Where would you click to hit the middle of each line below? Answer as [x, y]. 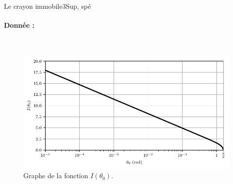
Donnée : [19, 25]
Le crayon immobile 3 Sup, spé [48, 6]
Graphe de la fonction [56, 175]
